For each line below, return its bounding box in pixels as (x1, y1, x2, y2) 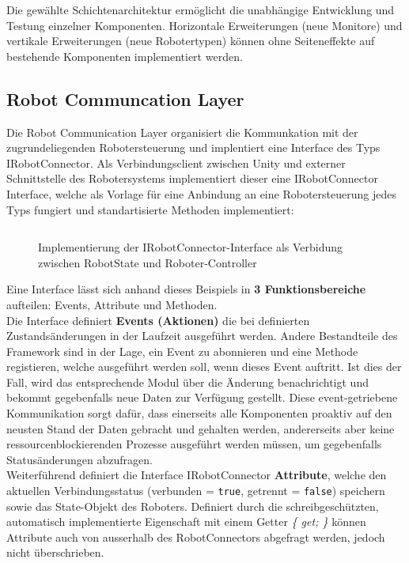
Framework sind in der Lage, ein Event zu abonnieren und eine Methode (6, 342, 358, 359)
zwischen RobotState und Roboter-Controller (38, 254, 257, 270)
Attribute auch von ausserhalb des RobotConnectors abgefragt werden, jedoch (6, 528, 385, 545)
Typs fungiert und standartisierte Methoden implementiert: (6, 201, 294, 217)
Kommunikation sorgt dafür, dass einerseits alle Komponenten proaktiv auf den (6, 405, 392, 421)
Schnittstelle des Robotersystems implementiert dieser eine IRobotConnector (6, 170, 378, 187)
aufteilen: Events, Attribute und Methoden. (6, 296, 218, 312)
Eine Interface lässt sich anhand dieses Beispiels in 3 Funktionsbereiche (6, 281, 366, 297)
